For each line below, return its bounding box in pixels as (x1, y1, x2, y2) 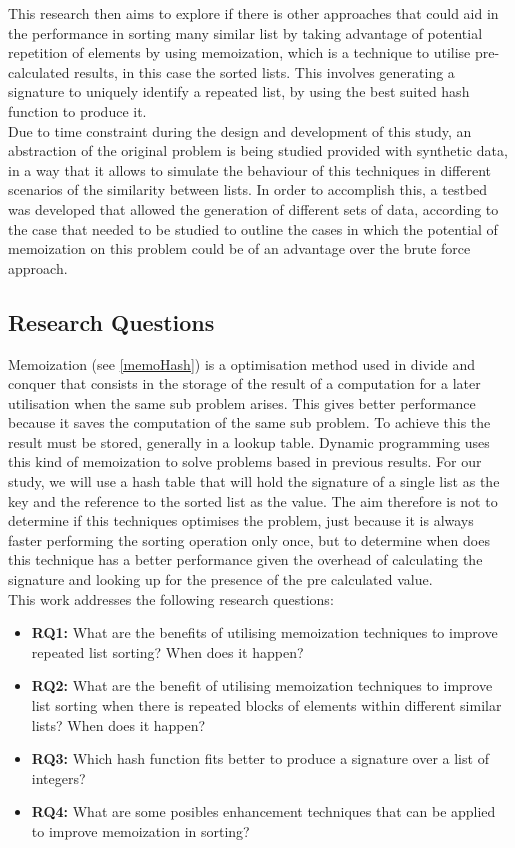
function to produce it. (8, 100, 147, 121)
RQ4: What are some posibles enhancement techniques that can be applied (31, 801, 496, 822)
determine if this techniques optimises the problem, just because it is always (8, 510, 474, 531)
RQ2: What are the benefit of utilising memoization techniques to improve (31, 675, 493, 696)
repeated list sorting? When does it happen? (31, 641, 304, 662)
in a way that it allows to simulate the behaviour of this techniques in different (8, 159, 491, 180)
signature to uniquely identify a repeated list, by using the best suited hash (8, 81, 470, 102)
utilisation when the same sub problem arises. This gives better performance (8, 392, 476, 413)
